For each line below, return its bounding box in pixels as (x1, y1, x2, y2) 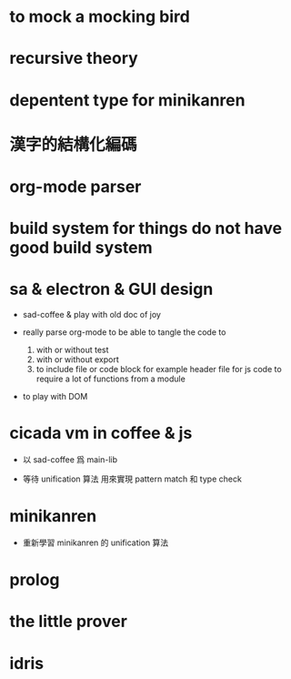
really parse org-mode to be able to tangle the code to (22, 327, 226, 338)
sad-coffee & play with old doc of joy (22, 309, 162, 320)
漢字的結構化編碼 (9, 134, 138, 155)
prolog (9, 570, 60, 591)
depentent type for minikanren (9, 89, 246, 110)
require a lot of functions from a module (35, 373, 186, 384)
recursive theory (9, 48, 138, 69)
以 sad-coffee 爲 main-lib (22, 454, 118, 465)
